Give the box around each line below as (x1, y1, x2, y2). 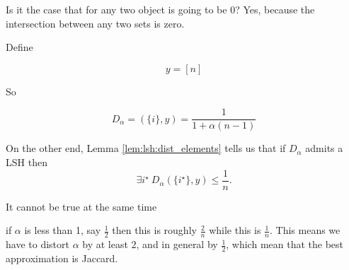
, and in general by (136, 237, 218, 252)
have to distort (6, 237, 69, 252)
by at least (82, 237, 128, 252)
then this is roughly (112, 223, 197, 237)
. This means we (269, 223, 341, 237)
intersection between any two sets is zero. (6, 16, 185, 30)
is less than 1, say (24, 223, 101, 237)
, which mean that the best (226, 237, 344, 252)
